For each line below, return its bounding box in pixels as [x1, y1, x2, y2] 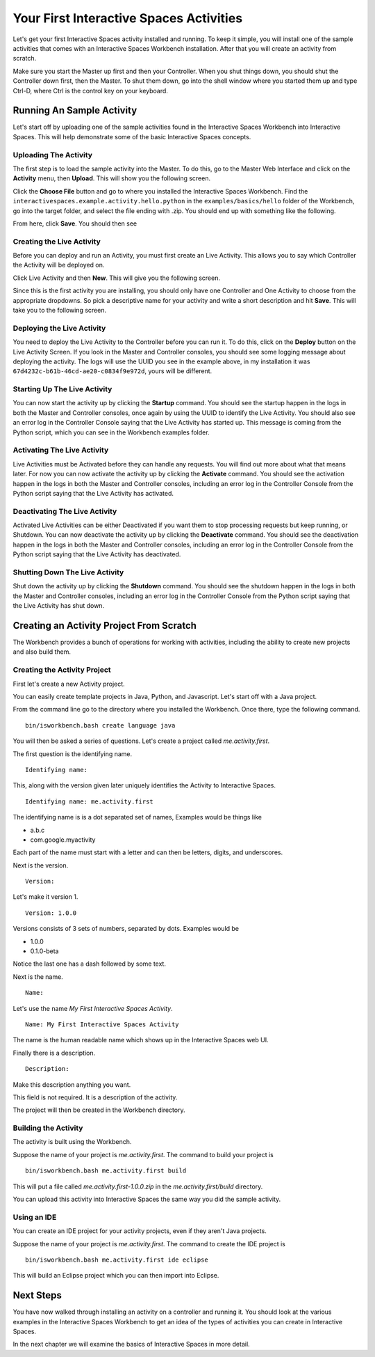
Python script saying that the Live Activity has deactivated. [12, 550, 181, 558]
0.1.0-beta [30, 947, 59, 955]
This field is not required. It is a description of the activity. [12, 1093, 178, 1101]
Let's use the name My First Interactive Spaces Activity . [12, 1004, 173, 1012]
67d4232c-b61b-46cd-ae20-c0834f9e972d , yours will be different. [12, 367, 212, 375]
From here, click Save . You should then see [12, 219, 137, 228]
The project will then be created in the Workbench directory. [12, 1106, 185, 1114]
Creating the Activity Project [12, 665, 111, 675]
